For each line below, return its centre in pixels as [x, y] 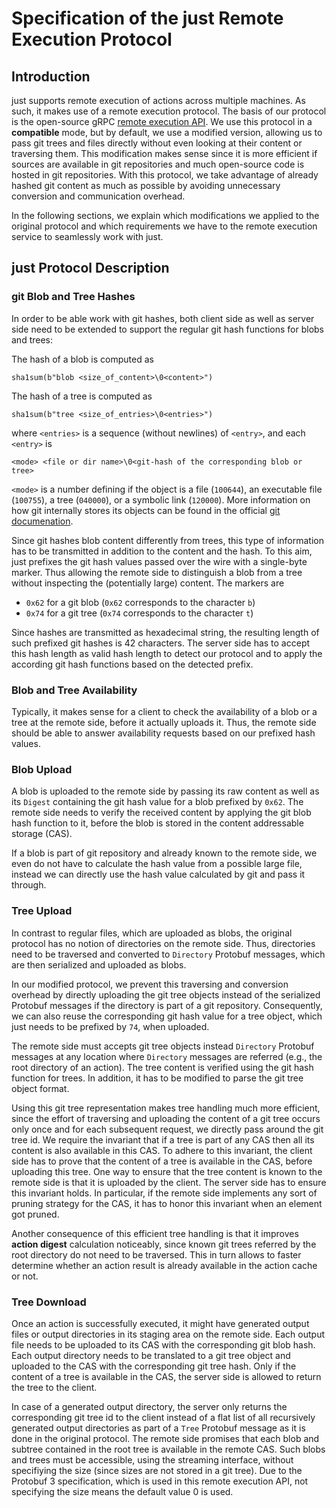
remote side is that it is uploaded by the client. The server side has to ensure [169, 1182]
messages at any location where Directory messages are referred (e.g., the [167, 1056]
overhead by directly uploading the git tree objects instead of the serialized [166, 994]
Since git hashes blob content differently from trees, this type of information [167, 540]
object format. [40, 1088]
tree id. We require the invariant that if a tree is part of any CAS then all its [163, 1139]
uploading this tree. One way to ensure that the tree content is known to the [167, 1171]
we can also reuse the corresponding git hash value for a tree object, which [167, 1016]
